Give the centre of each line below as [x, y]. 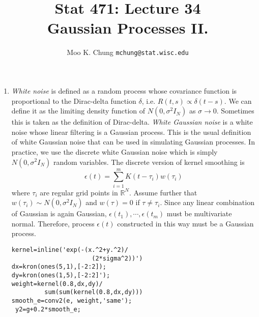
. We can [238, 100]
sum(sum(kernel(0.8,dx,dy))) [94, 292]
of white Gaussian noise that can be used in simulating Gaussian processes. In [133, 142]
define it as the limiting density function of [78, 111]
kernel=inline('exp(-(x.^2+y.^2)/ [70, 250]
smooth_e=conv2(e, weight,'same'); [72, 300]
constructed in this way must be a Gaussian [185, 223]
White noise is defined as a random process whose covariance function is [124, 90]
